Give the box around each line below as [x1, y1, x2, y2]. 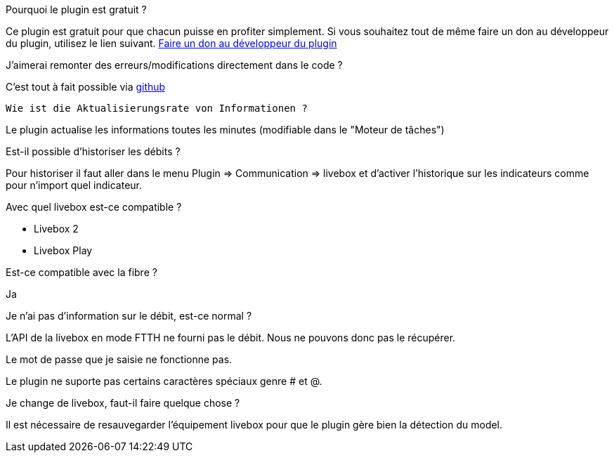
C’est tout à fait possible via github [6, 81, 166, 93]
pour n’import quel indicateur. [6, 179, 143, 191]
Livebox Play [34, 244, 93, 256]
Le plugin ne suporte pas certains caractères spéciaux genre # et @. [6, 375, 322, 387]
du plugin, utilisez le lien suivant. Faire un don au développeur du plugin [6, 37, 337, 49]
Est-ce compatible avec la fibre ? [6, 266, 157, 278]
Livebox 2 [34, 223, 79, 235]
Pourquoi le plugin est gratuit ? [6, 4, 147, 15]
